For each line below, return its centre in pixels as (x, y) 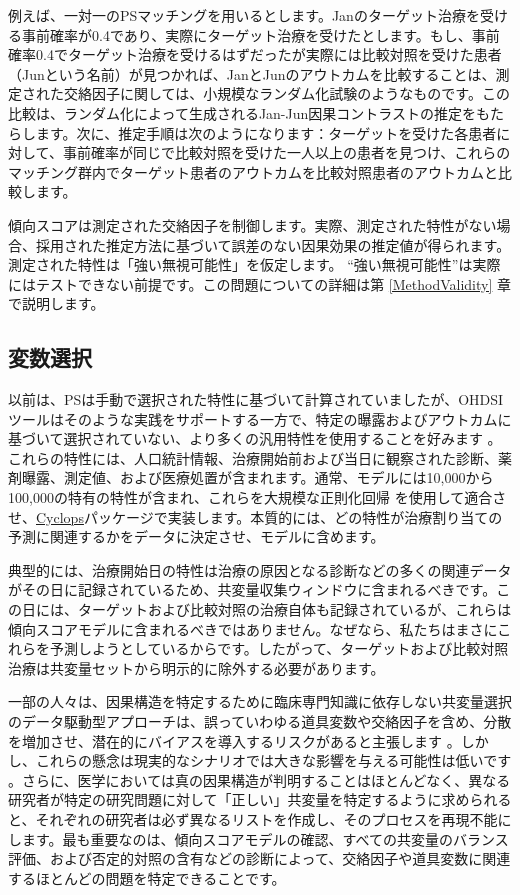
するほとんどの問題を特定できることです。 (147, 877)
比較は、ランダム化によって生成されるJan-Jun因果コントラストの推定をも (249, 112)
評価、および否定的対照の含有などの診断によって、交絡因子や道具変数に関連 (259, 858)
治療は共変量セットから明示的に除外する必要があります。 (196, 667)
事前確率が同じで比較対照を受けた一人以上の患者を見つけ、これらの (286, 152)
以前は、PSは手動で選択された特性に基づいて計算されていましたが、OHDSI (256, 399)
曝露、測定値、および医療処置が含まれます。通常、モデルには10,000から (257, 477)
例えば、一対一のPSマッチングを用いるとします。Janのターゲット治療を (244, 15)
